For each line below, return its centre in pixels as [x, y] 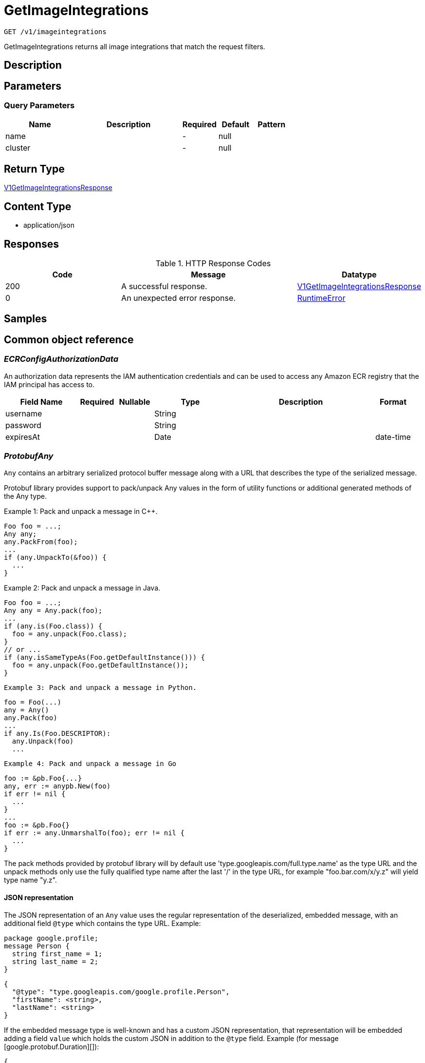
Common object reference [69, 339]
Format [393, 402]
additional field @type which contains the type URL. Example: [102, 923]
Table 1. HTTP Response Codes [213, 263]
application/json [49, 225]
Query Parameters [39, 106]
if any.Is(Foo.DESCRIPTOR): [57, 734]
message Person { [37, 946]
